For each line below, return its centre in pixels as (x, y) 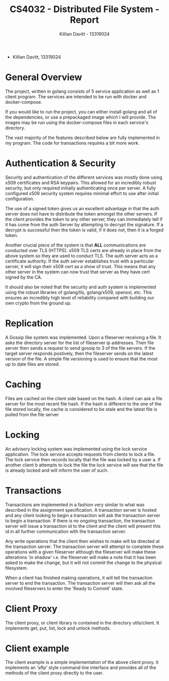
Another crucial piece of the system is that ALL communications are (75, 245)
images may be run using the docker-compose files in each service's (77, 122)
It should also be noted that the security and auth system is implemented (81, 287)
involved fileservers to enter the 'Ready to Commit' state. (64, 588)
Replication (29, 323)
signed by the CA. (24, 277)
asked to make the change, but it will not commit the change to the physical (83, 563)
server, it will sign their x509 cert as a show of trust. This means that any (80, 266)
